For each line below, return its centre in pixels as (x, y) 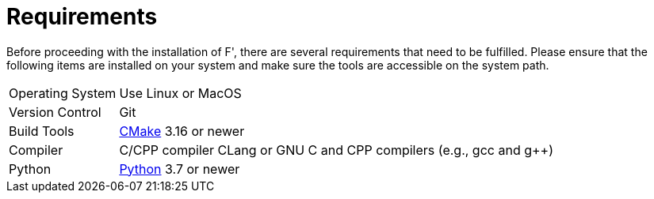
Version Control (55, 112)
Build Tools (42, 131)
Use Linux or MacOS (180, 93)
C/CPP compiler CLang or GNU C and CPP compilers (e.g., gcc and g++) (337, 150)
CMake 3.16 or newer (182, 131)
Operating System (63, 93)
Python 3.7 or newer (180, 169)
